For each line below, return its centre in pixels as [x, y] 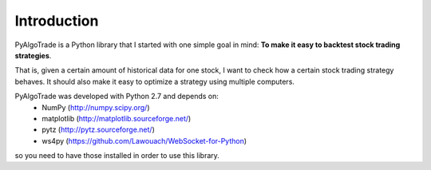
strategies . [33, 55]
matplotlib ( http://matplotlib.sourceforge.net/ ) [117, 118]
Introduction [57, 21]
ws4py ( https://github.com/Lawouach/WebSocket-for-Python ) [144, 140]
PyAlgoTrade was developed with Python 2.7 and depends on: [117, 97]
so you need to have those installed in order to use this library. [117, 156]
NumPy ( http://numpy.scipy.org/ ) [96, 107]
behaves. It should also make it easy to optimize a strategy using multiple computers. [155, 81]
